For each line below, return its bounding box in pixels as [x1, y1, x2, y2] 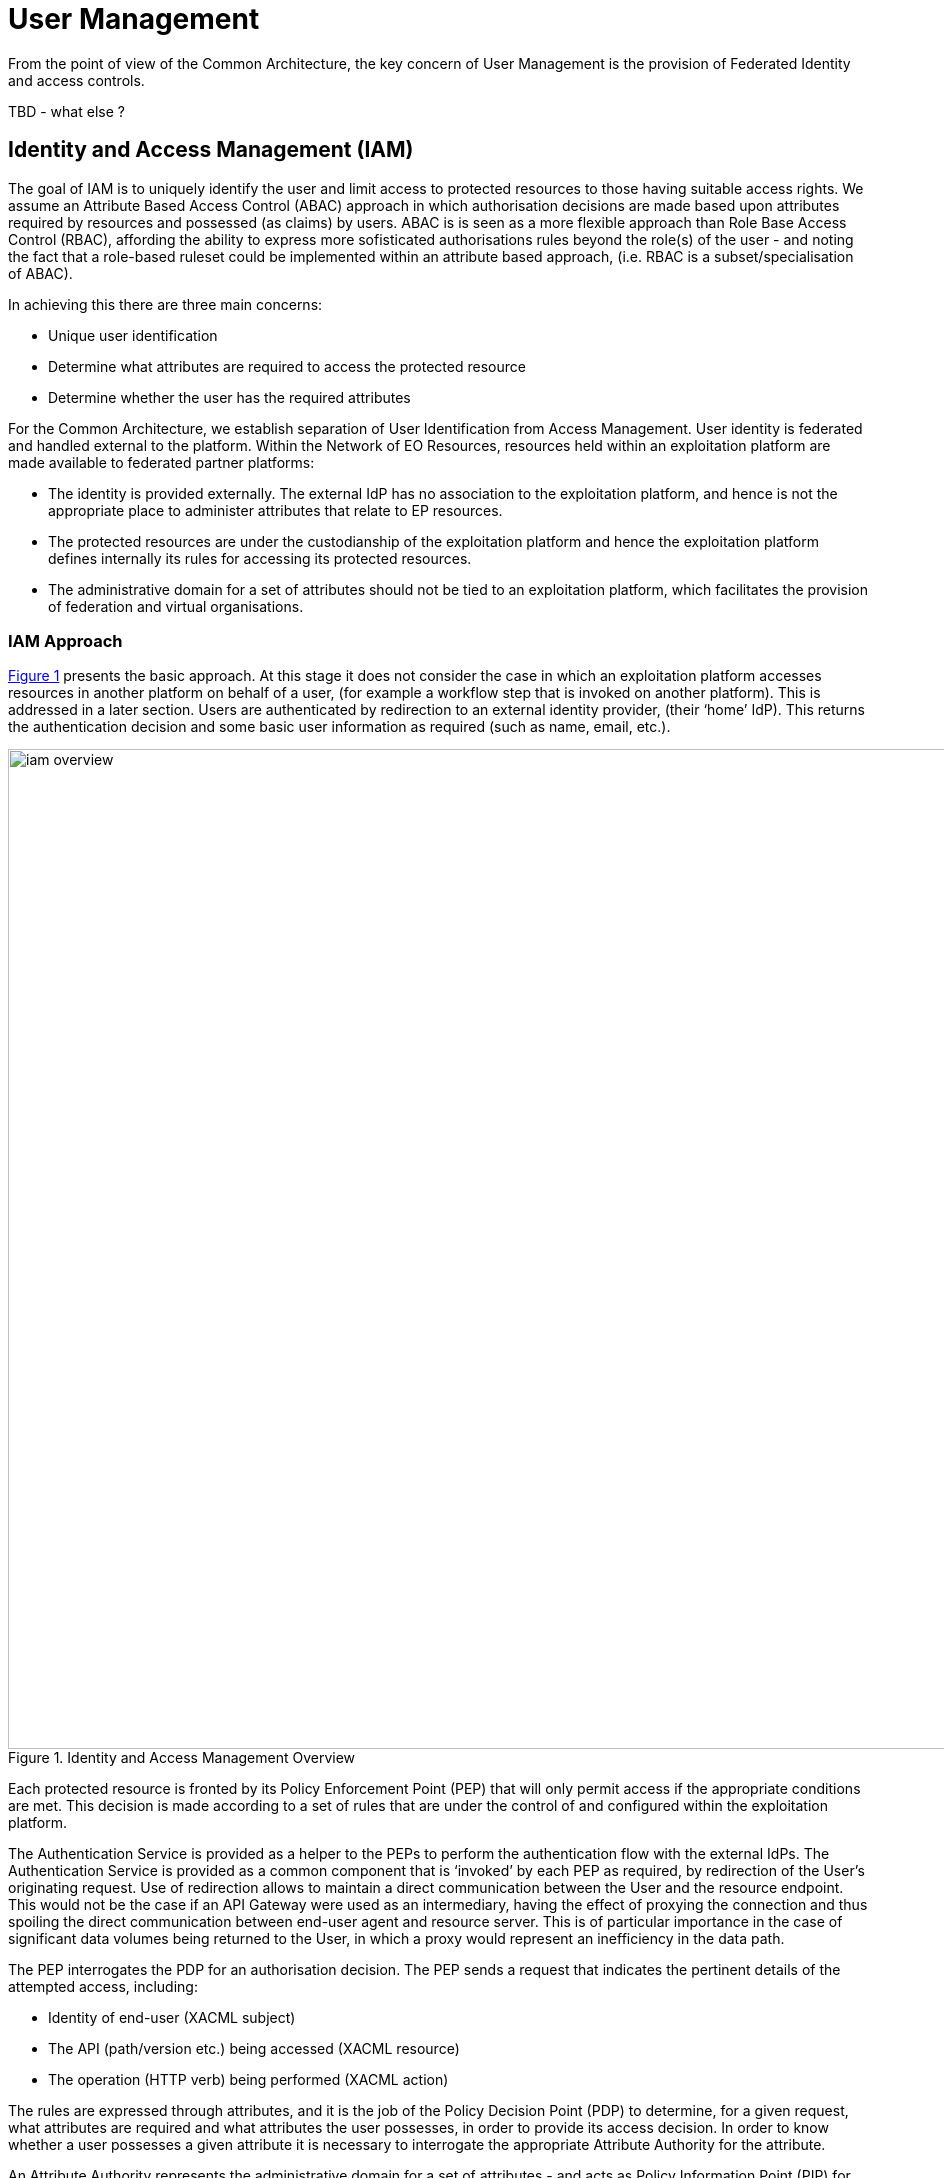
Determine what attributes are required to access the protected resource [48, 357, 526, 375]
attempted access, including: [8, 1978, 198, 1996]
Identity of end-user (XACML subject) [48, 2009, 296, 2027]
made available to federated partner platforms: [8, 453, 315, 471]
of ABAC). [8, 264, 73, 282]
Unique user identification [48, 326, 218, 344]
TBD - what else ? [8, 102, 125, 120]
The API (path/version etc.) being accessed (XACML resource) [48, 2040, 460, 2058]
